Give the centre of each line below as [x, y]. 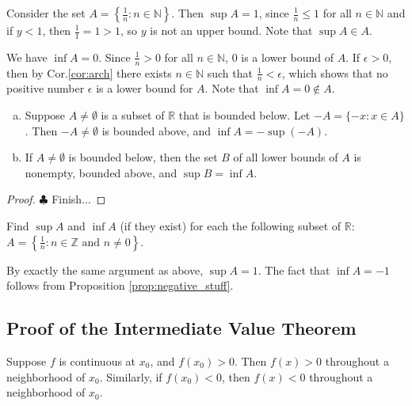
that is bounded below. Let [244, 115]
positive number [46, 88]
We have [27, 57]
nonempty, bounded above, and [101, 172]
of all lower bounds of [286, 157]
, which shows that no [335, 72]
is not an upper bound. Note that [231, 30]
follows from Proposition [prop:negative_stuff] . [120, 285]
